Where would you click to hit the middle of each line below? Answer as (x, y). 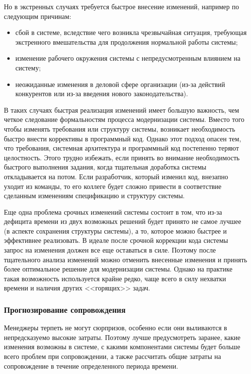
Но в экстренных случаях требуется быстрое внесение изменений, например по (122, 6)
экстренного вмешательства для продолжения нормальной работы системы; (126, 42)
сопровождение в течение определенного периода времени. (91, 365)
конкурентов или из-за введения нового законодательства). (102, 93)
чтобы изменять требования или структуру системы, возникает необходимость (120, 128)
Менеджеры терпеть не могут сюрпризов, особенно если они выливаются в (116, 328)
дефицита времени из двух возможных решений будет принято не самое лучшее (123, 221)
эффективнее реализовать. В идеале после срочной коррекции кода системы (116, 240)
